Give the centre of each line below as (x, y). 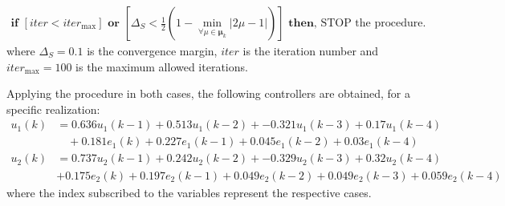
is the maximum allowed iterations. (162, 66)
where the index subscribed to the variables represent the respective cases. (189, 192)
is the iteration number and (311, 51)
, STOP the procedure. (370, 24)
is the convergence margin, (152, 51)
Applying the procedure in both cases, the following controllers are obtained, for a (208, 93)
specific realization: (53, 109)
